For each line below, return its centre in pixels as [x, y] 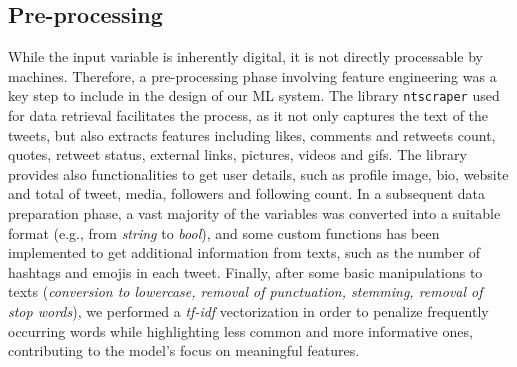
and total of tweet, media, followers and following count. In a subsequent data [247, 193]
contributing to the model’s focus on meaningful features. [184, 350]
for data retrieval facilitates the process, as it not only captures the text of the [248, 115]
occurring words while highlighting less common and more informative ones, [240, 330]
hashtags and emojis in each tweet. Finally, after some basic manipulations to [245, 271]
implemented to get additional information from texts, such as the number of [244, 252]
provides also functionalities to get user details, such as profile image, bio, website [258, 173]
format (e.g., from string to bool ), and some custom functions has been [224, 232]
